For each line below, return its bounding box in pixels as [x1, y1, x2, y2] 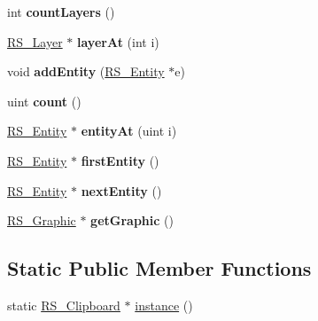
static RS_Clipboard [7, 295, 120, 314]
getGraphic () [90, 211, 174, 230]
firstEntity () [81, 151, 159, 169]
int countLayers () [7, 3, 115, 20]
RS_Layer [7, 32, 63, 51]
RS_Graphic [7, 211, 76, 230]
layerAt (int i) [77, 32, 159, 51]
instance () [135, 295, 193, 314]
